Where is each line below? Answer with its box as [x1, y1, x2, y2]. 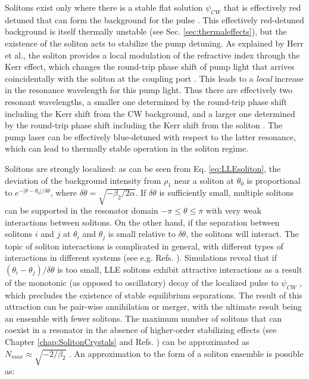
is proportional [246, 174, 301, 186]
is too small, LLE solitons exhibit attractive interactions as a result [57, 263, 302, 275]
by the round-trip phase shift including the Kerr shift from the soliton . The [5, 119, 283, 131]
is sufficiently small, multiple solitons [159, 186, 294, 199]
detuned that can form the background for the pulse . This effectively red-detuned [5, 13, 304, 26]
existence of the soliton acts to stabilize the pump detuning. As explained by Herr [5, 36, 304, 49]
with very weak [205, 204, 261, 217]
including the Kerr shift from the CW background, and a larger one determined [5, 107, 295, 119]
